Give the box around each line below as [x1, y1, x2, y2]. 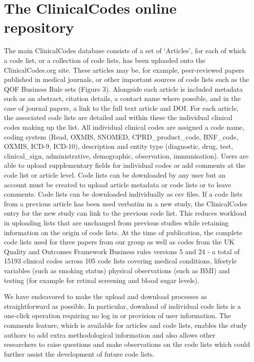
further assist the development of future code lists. [4, 348, 155, 359]
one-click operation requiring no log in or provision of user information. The [4, 310, 231, 321]
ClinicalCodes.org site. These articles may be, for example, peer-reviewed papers [4, 64, 245, 75]
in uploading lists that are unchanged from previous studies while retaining [4, 218, 229, 227]
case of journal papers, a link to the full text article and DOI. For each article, [4, 102, 239, 113]
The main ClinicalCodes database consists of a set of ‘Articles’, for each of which [4, 45, 246, 56]
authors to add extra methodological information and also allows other [4, 329, 215, 340]
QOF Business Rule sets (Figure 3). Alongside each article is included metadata [4, 83, 243, 94]
